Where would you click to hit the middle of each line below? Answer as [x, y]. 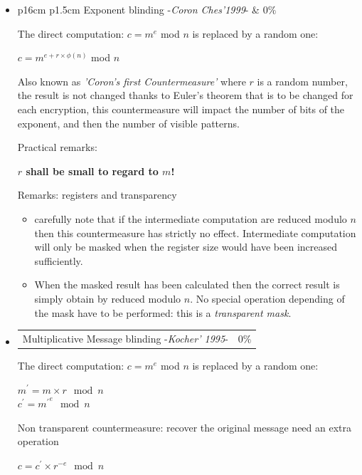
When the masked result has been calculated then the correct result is [187, 285]
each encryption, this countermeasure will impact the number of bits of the [181, 109]
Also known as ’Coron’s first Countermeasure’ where [132, 81]
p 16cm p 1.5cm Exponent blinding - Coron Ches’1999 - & [139, 9]
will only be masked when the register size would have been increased [186, 247]
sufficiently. [59, 260]
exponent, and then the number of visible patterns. [128, 123]
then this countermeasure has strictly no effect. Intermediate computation [195, 233]
